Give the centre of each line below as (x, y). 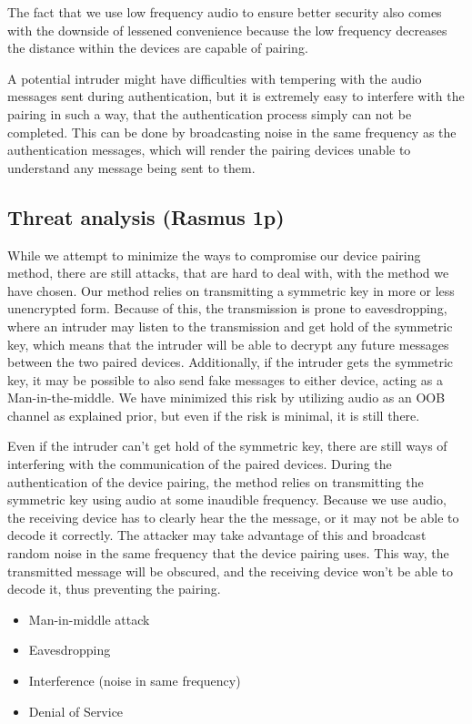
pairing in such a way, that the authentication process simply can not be (210, 113)
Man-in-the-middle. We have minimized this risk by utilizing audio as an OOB (226, 398)
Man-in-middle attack (89, 619)
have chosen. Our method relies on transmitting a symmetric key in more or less (231, 290)
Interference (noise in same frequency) (135, 681)
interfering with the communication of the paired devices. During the (200, 464)
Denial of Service (76, 711)
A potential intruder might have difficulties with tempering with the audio (215, 78)
